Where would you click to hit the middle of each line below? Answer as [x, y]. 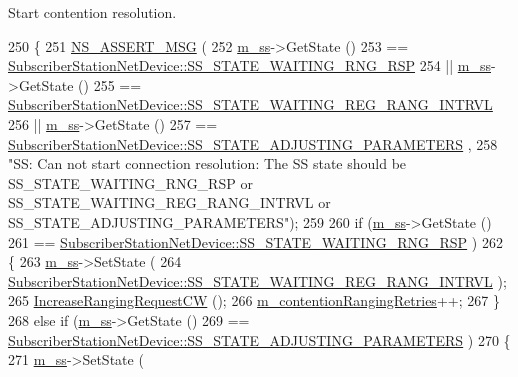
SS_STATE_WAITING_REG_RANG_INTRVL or [169, 202]
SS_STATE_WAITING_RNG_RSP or [130, 182]
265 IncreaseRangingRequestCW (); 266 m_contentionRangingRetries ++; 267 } [254, 300]
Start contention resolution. [92, 12]
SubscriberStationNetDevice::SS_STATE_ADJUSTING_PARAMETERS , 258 [253, 143]
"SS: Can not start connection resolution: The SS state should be [207, 163]
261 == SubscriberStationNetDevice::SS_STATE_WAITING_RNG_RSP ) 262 [255, 241]
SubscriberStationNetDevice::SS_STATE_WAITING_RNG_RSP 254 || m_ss [249, 65]
